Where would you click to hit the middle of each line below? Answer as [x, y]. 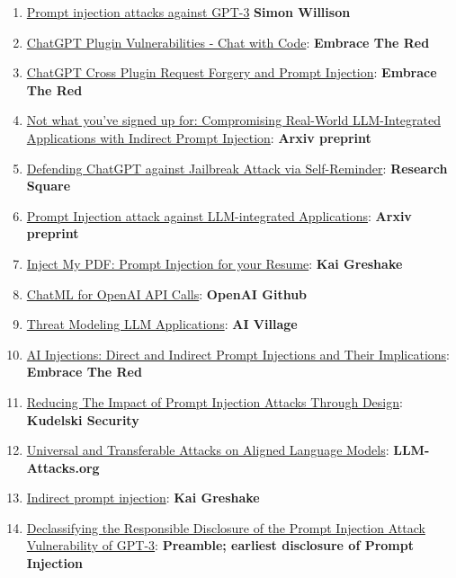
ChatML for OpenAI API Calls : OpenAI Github [167, 293]
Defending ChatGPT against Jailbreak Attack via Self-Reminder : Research [237, 168]
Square [49, 186]
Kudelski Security [83, 419]
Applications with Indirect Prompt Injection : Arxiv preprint [199, 137]
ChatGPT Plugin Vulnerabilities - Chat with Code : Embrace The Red [228, 42]
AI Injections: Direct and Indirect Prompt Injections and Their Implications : [238, 354]
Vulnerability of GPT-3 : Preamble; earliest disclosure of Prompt [220, 545]
